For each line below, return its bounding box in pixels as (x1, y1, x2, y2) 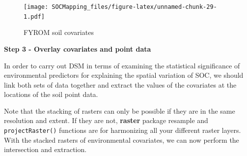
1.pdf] (24, 13, 45, 20)
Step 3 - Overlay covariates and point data (4, 43, 151, 54)
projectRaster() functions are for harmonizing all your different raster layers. (4, 125, 241, 135)
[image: (24, 3, 49, 10)
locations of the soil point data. (4, 89, 98, 99)
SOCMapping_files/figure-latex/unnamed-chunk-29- (52, 3, 217, 10)
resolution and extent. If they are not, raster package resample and (4, 115, 208, 125)
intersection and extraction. (4, 144, 87, 155)
